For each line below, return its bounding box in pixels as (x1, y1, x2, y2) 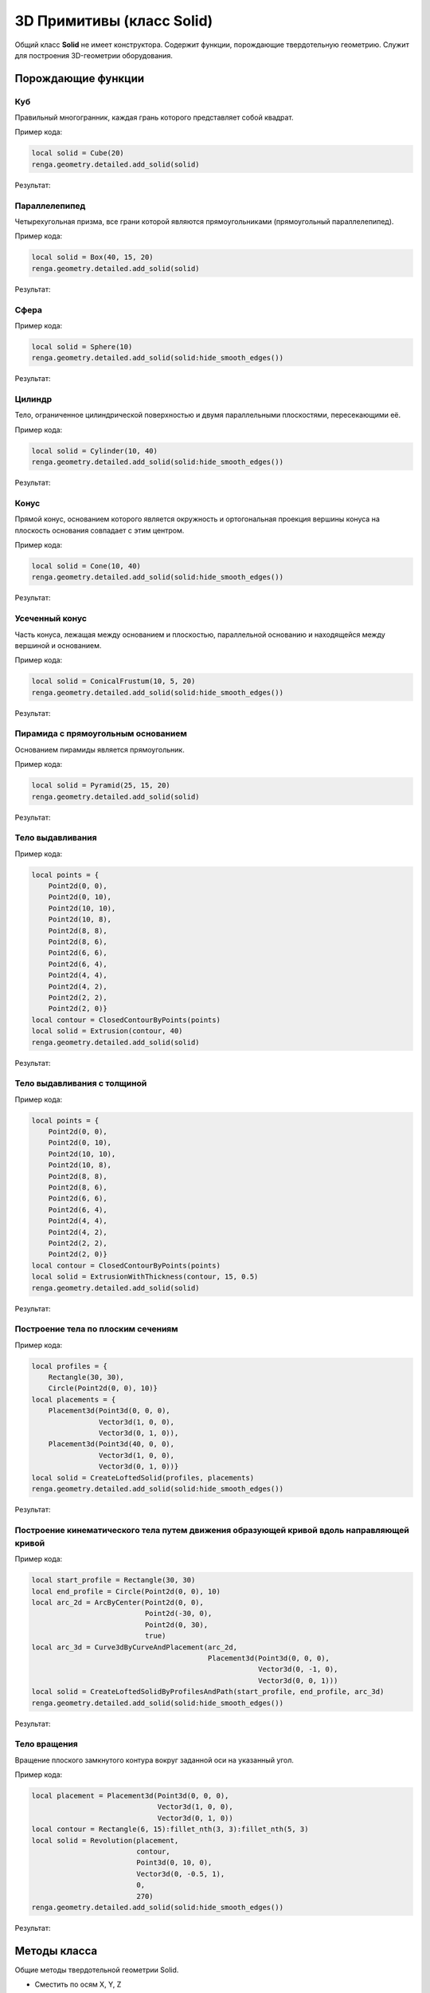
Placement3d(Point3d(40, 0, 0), (48, 1440, 175, 1449)
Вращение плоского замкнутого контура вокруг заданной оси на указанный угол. (14, 1755, 295, 1765)
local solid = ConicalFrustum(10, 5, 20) (31, 677, 196, 686)
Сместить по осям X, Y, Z (34, 1979, 122, 1989)
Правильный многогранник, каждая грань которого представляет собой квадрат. (14, 112, 294, 123)
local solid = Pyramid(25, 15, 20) (31, 781, 170, 790)
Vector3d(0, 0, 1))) (257, 1676, 338, 1685)
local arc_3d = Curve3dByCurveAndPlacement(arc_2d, (31, 1642, 238, 1652)
